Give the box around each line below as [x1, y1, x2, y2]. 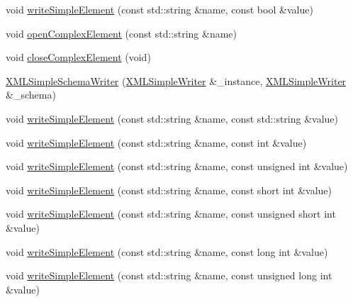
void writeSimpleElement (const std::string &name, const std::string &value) [6, 111, 339, 125]
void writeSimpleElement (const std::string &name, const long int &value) [6, 244, 328, 259]
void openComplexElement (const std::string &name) [6, 26, 237, 40]
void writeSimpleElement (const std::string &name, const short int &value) [6, 182, 332, 197]
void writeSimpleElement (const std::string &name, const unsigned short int [6, 206, 336, 221]
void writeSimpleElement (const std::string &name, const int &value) [6, 135, 307, 150]
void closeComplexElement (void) [6, 50, 151, 65]
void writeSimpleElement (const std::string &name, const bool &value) [6, 2, 313, 16]
